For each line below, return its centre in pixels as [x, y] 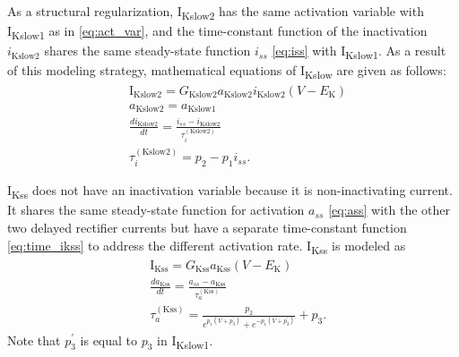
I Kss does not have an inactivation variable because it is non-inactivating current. [230, 191]
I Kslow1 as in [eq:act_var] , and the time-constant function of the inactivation [217, 32]
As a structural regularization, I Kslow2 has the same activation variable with [216, 12]
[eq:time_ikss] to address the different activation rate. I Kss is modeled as [207, 246]
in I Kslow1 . [185, 341]
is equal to [109, 340]
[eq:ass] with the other [390, 210]
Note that [34, 340]
